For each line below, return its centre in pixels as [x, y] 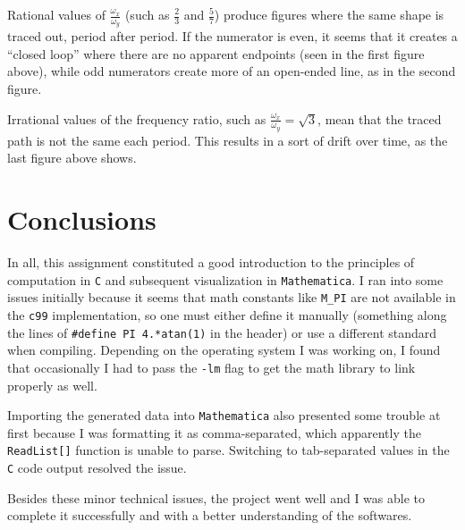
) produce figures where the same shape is [329, 14]
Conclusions [82, 219]
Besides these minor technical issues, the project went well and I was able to [216, 497]
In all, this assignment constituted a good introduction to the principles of [211, 262]
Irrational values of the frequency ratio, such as [137, 118]
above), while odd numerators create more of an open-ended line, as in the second [232, 71]
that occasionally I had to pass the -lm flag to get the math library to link [211, 367]
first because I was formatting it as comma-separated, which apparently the [214, 432]
